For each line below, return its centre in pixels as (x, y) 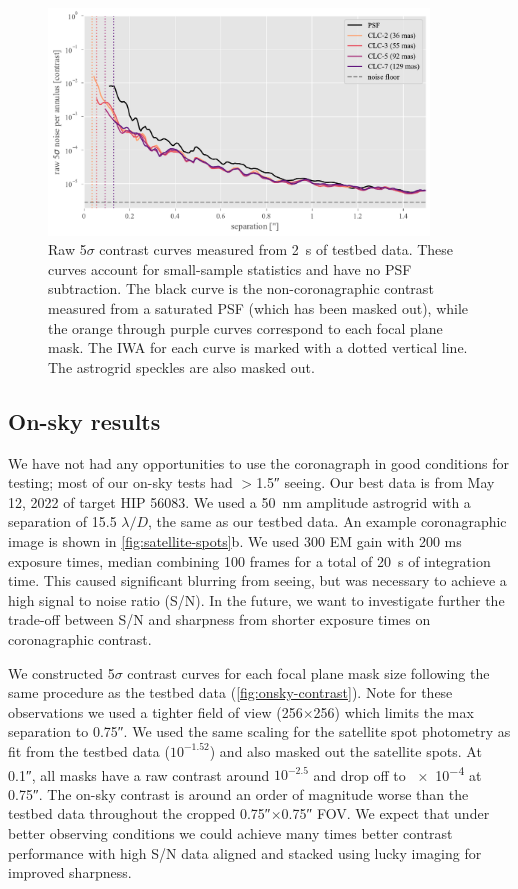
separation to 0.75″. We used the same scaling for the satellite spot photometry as (259, 731)
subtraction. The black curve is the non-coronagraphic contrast (241, 288)
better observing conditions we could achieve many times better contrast (230, 832)
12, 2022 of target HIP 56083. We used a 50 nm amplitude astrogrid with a (239, 501)
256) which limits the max (393, 711)
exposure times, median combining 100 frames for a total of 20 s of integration (249, 560)
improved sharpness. (70, 872)
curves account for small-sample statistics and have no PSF (230, 268)
